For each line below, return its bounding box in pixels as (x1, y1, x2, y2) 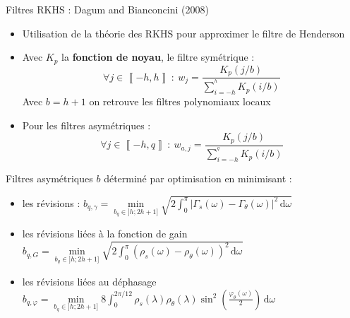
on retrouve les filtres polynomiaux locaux (89, 94, 271, 109)
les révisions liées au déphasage (22, 273, 157, 288)
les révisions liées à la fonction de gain (22, 226, 188, 241)
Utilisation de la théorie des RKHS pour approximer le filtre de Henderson (22, 25, 345, 40)
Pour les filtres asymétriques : (22, 117, 151, 132)
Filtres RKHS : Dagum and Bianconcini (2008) (6, 2, 209, 16)
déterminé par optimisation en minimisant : (104, 170, 292, 185)
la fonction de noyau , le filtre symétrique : (61, 49, 255, 64)
